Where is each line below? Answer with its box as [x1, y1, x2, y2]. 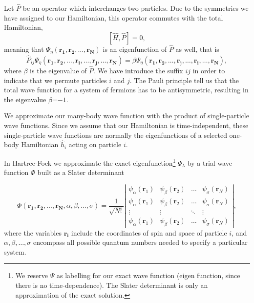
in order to [192, 65, 225, 76]
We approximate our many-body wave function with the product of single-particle [4, 110, 249, 121]
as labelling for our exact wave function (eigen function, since [56, 270, 240, 281]
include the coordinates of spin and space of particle [71, 227, 227, 238]
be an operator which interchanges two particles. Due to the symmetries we [22, 3, 249, 13]
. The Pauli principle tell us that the [129, 75, 239, 85]
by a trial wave [187, 157, 232, 168]
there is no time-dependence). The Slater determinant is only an [15, 280, 208, 290]
